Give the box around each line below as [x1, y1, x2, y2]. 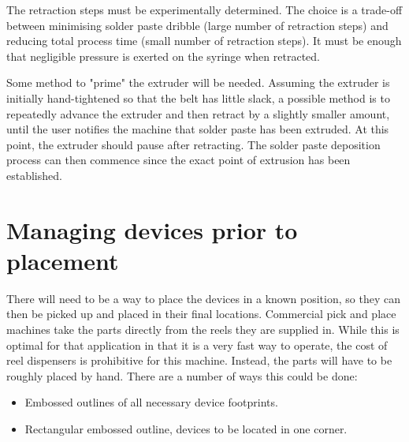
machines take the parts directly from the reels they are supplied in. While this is [6, 321, 400, 338]
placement [6, 244, 119, 276]
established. [6, 167, 62, 183]
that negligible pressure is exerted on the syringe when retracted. [6, 47, 320, 64]
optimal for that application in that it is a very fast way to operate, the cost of [6, 336, 388, 353]
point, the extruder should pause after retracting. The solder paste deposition [6, 136, 381, 152]
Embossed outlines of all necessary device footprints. [24, 394, 278, 410]
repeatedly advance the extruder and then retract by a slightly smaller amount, [6, 105, 390, 122]
